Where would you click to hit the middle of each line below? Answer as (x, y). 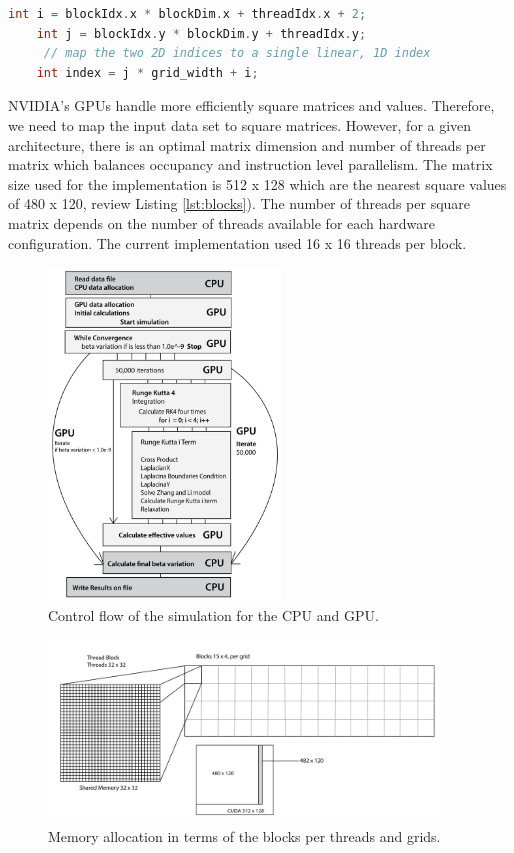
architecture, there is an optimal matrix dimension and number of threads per (247, 144)
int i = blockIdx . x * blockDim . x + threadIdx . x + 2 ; (187, 14)
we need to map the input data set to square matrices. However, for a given (240, 124)
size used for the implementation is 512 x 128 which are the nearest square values (257, 183)
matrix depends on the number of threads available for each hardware (222, 222)
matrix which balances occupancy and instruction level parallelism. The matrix (250, 164)
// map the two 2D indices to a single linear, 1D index (237, 53)
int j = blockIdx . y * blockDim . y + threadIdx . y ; (201, 33)
